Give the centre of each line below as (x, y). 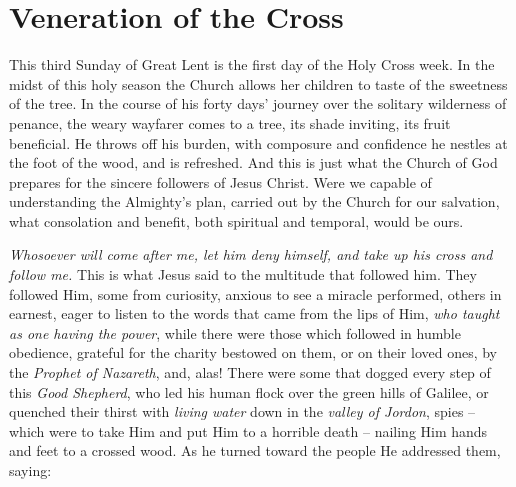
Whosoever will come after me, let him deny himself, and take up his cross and (251, 254)
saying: (30, 470)
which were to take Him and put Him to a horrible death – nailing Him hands (248, 430)
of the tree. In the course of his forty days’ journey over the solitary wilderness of (258, 103)
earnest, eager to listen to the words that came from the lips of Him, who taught (254, 313)
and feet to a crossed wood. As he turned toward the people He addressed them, (255, 450)
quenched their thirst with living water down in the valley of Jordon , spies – (242, 411)
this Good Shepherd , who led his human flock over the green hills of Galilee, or (249, 391)
